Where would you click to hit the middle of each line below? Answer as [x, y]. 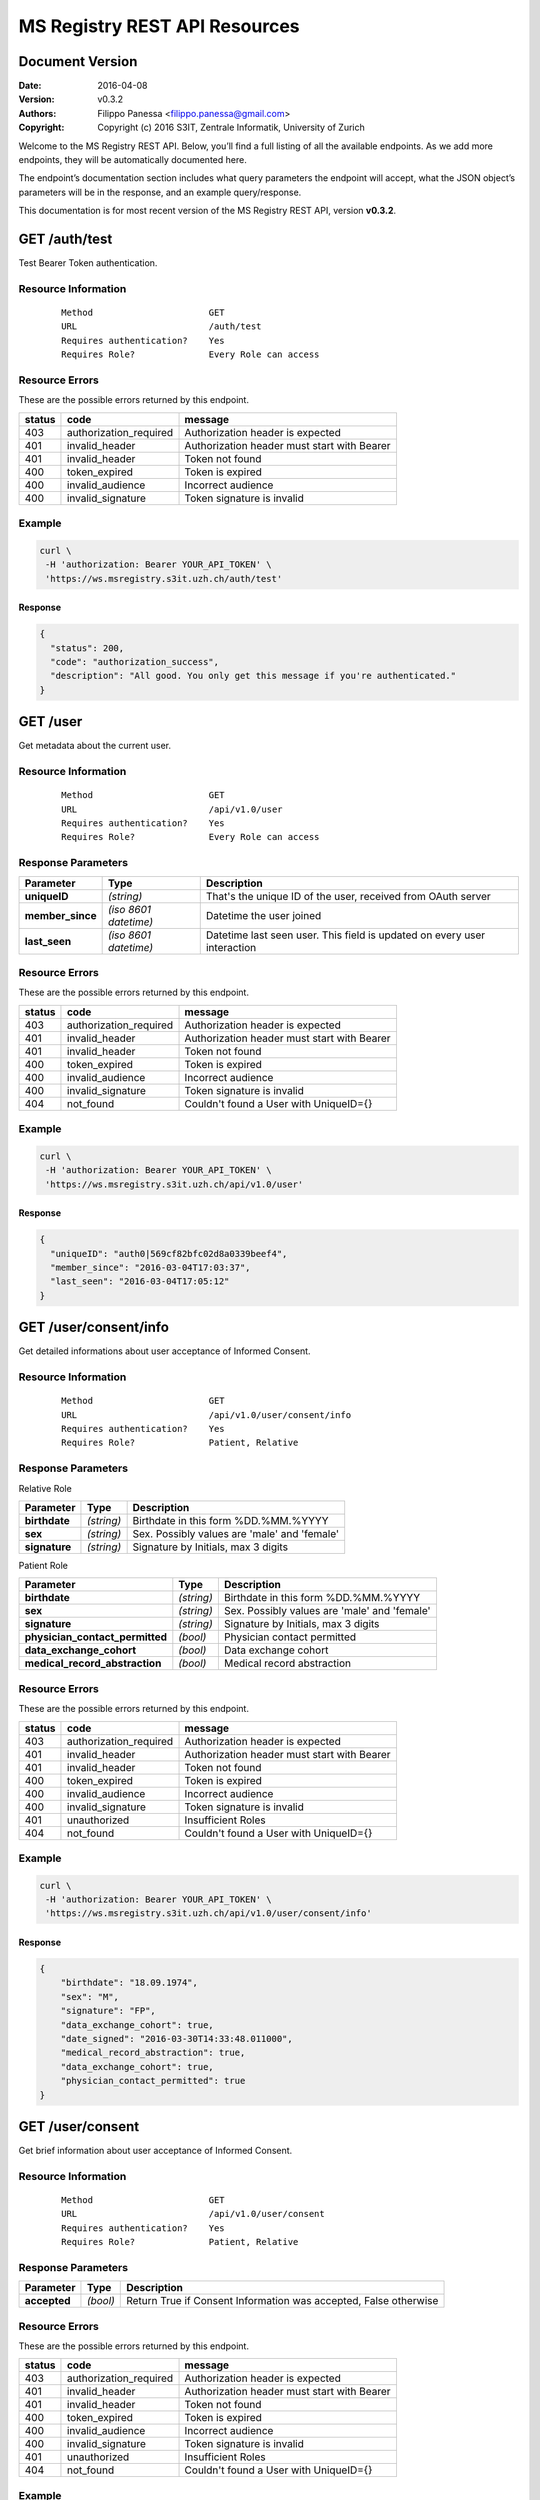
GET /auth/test [65, 239]
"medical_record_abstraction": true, [153, 2053]
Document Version [78, 61]
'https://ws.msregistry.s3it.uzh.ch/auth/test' [164, 578]
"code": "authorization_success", [135, 662]
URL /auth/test [161, 326]
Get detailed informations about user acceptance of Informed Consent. [164, 1351]
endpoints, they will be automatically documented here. [132, 160]
